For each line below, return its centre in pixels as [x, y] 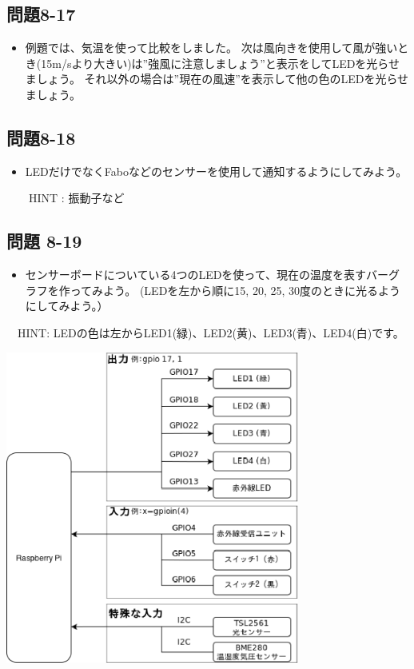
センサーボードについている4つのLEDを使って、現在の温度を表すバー [207, 275]
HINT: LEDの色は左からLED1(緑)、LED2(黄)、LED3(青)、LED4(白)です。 [211, 332]
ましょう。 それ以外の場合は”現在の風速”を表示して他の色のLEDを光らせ [217, 79]
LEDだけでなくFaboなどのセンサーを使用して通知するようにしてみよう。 [216, 171]
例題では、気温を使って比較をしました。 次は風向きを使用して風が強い [211, 48]
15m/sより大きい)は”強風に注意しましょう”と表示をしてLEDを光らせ [221, 63]
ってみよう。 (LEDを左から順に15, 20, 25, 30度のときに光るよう [235, 290]
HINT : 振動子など [76, 198]
